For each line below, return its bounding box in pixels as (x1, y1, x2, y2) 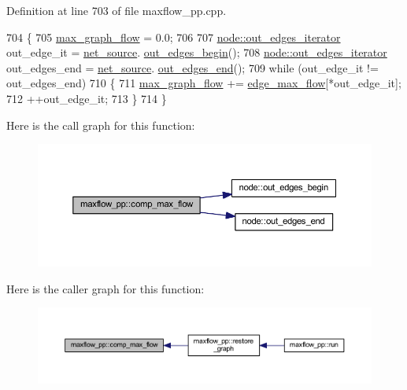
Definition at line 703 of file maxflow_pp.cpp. (6, 2, 227, 18)
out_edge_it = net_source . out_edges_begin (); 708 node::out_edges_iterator (6, 44, 387, 61)
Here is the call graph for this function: (6, 116, 195, 133)
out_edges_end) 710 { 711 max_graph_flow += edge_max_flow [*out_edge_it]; (6, 75, 401, 91)
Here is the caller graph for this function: (6, 280, 205, 296)
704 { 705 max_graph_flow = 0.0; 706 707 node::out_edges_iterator (6, 28, 341, 45)
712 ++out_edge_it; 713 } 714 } (6, 90, 167, 106)
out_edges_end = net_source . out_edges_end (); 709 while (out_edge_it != (6, 59, 379, 75)
